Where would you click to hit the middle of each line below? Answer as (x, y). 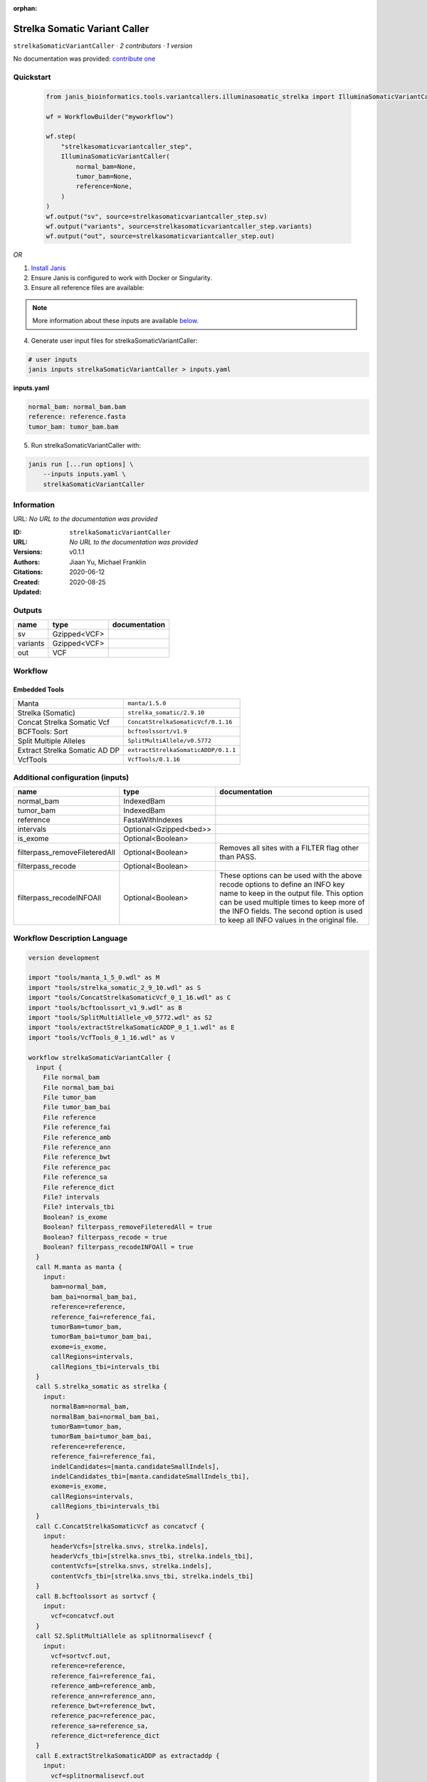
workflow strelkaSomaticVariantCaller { (99, 1057)
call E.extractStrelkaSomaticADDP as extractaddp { (128, 1756)
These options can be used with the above (291, 875)
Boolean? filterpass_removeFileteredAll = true (128, 1227)
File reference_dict (79, 1187)
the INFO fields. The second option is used (291, 911)
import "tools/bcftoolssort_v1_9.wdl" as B (105, 1008)
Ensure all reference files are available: (88, 288)
